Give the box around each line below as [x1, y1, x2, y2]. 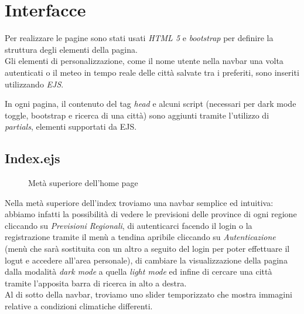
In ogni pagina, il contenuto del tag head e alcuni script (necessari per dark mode [5, 97, 296, 110]
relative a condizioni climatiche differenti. [5, 300, 153, 312]
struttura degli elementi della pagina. [5, 43, 138, 55]
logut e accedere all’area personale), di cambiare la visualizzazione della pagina [5, 254, 288, 266]
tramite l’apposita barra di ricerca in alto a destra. [5, 276, 187, 289]
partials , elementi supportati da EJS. [5, 120, 137, 133]
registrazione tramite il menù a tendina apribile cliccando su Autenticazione [5, 231, 276, 243]
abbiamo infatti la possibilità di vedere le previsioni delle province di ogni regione [5, 208, 297, 220]
